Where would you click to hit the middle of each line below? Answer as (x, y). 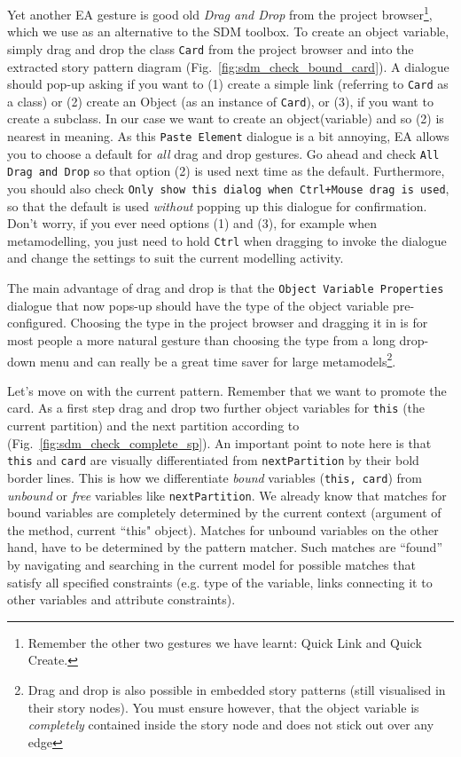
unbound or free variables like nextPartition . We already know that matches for (227, 495)
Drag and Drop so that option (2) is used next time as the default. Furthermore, (226, 171)
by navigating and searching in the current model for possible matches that (211, 564)
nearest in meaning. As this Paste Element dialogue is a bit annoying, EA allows (228, 136)
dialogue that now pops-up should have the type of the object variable (198, 305)
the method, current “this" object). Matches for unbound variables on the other (223, 529)
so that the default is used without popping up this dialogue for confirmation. (217, 205)
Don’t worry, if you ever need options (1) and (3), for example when (192, 223)
